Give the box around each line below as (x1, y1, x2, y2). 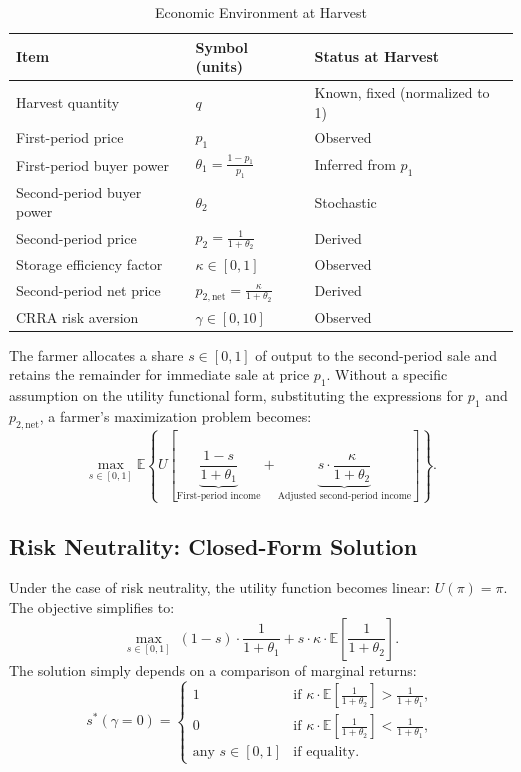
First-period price (16, 127, 124, 148)
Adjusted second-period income (277, 491, 412, 502)
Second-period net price (16, 280, 161, 301)
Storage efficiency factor (16, 253, 163, 274)
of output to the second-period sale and (255, 344, 498, 365)
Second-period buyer (16, 181, 142, 202)
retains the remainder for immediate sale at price (9, 364, 310, 385)
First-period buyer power (16, 154, 169, 175)
